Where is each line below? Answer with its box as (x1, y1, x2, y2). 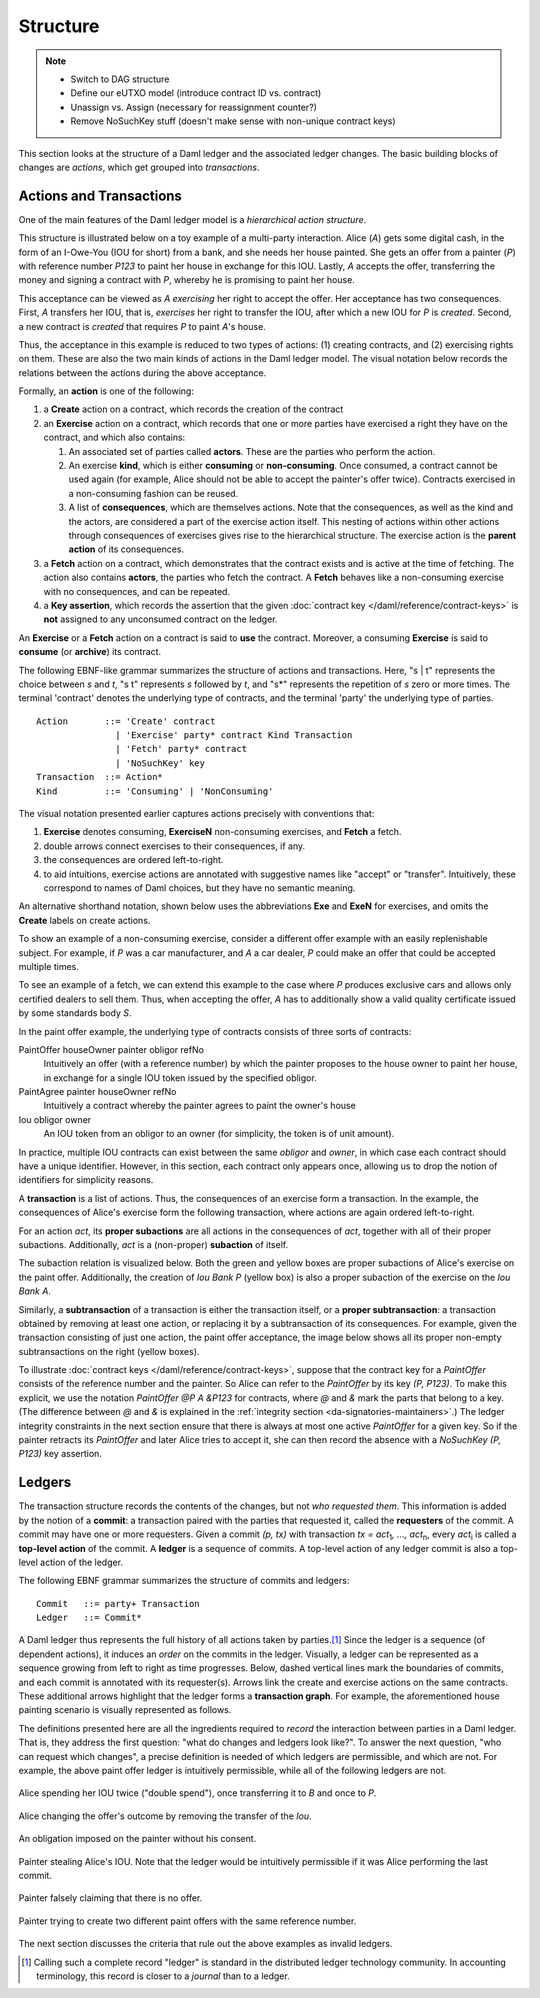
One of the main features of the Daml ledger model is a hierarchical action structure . (18, 213, 367, 225)
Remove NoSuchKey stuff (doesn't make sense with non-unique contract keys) (70, 115, 396, 127)
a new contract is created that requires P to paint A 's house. (18, 320, 267, 332)
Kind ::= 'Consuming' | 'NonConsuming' (36, 785, 274, 797)
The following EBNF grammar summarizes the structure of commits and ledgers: (18, 1575, 350, 1587)
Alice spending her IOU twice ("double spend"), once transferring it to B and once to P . (18, 1787, 377, 1799)
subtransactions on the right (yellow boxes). (18, 1345, 200, 1357)
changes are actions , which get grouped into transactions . (18, 161, 260, 173)
